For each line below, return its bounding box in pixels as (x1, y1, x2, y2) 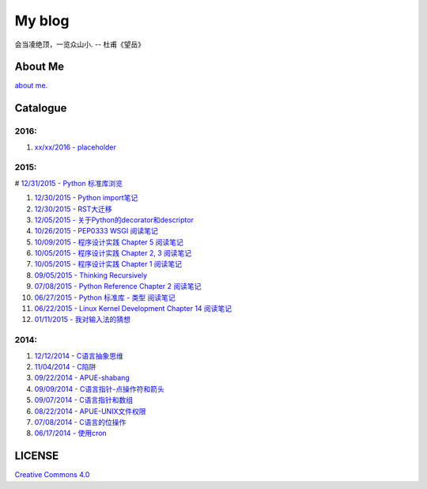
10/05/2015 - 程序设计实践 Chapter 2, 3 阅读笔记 (34, 248, 192, 258)
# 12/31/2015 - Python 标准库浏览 (14, 178, 123, 188)
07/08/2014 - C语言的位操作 (34, 417, 127, 426)
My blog (14, 12, 70, 29)
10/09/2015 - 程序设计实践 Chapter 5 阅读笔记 (34, 237, 183, 247)
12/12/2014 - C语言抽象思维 (34, 351, 124, 360)
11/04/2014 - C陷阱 (34, 362, 96, 371)
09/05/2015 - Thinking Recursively (34, 270, 148, 280)
